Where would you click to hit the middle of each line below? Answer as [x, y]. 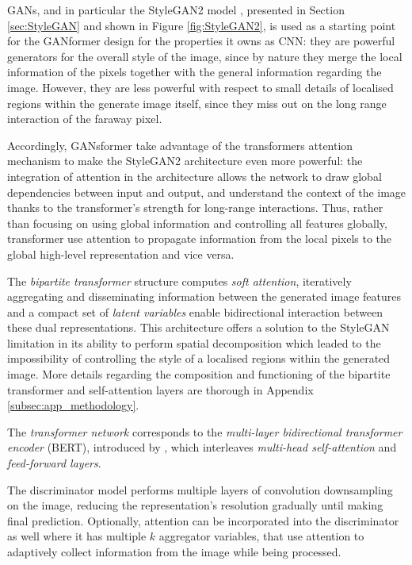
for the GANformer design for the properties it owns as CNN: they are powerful [201, 41]
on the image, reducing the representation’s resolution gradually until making [195, 505]
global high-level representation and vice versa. [121, 254]
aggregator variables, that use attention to [261, 536]
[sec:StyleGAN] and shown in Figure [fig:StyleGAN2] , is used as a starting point [202, 25]
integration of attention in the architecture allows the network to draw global [195, 176]
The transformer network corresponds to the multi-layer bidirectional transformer [205, 431]
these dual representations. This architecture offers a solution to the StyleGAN [198, 327]
